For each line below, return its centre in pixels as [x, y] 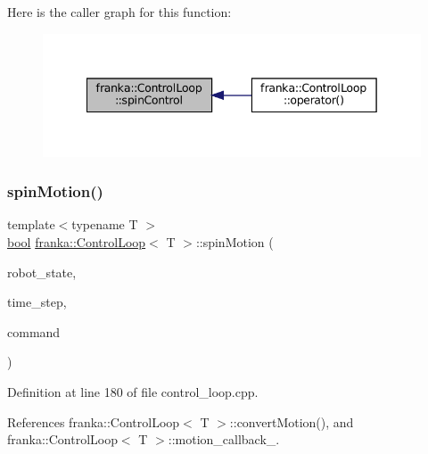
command [34, 331]
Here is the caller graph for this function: [119, 12]
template [31, 224]
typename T [105, 224]
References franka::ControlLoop [94, 421]
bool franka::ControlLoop [77, 241]
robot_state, [42, 272]
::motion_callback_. [224, 439]
